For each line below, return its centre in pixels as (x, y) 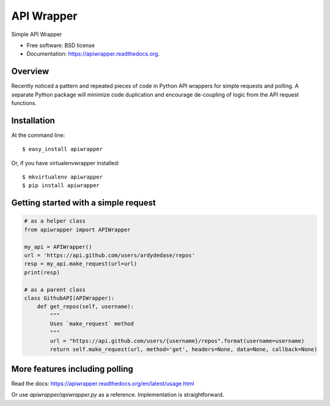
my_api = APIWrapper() (58, 247)
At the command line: (38, 135)
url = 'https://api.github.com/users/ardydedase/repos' (110, 256)
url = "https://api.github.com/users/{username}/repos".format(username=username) (177, 341)
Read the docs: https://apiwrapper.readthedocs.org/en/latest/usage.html (103, 383)
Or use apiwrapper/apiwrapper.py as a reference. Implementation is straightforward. (118, 395)
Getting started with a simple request (83, 203)
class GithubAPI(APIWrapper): (69, 298)
